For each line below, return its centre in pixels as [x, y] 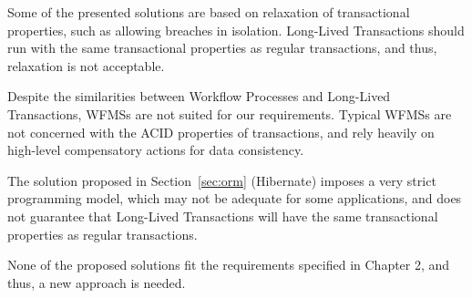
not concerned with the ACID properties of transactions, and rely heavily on [221, 132]
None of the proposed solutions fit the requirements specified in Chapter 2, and [229, 265]
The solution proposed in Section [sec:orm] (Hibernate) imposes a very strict [222, 180]
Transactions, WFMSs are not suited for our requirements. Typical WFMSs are [230, 113]
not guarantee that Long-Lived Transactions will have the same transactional [223, 216]
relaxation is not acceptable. [86, 65]
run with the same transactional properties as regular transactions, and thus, [222, 48]
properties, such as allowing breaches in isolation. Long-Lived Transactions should [236, 30]
